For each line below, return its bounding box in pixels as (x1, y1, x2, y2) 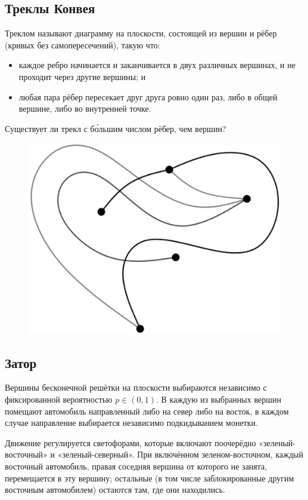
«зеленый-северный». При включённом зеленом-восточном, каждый (57, 448, 303, 461)
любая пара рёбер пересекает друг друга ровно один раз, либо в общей (18, 90, 278, 103)
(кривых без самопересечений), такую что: (5, 38, 160, 51)
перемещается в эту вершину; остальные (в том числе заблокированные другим (5, 471, 294, 484)
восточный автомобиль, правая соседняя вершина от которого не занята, (5, 459, 267, 472)
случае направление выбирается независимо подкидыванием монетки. (5, 416, 258, 429)
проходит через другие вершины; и (18, 70, 146, 82)
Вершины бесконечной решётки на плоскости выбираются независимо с (5, 381, 267, 394)
